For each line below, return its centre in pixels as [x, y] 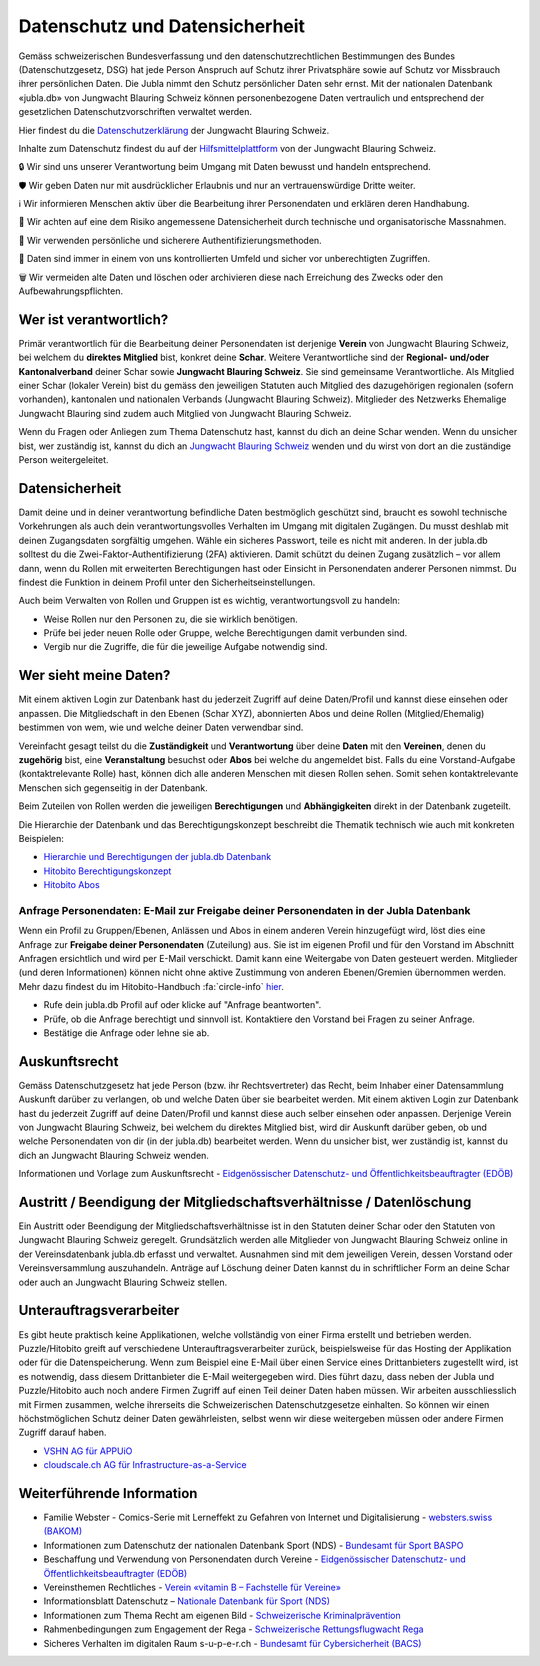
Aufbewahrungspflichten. [71, 291]
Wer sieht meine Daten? [94, 675]
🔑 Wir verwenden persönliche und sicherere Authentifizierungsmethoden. [170, 240]
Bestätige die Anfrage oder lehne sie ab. [126, 1032]
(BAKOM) [63, 1531]
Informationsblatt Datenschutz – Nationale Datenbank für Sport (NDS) [186, 1601]
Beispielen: [41, 838]
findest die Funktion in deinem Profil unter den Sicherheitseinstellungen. [167, 582]
